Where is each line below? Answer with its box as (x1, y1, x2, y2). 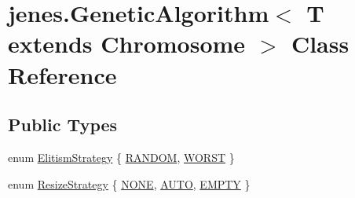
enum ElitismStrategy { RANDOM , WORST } (8, 148, 235, 165)
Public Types (8, 112, 118, 137)
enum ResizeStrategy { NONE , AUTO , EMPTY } (8, 175, 251, 192)
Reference (8, 58, 117, 90)
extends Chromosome (8, 27, 246, 60)
